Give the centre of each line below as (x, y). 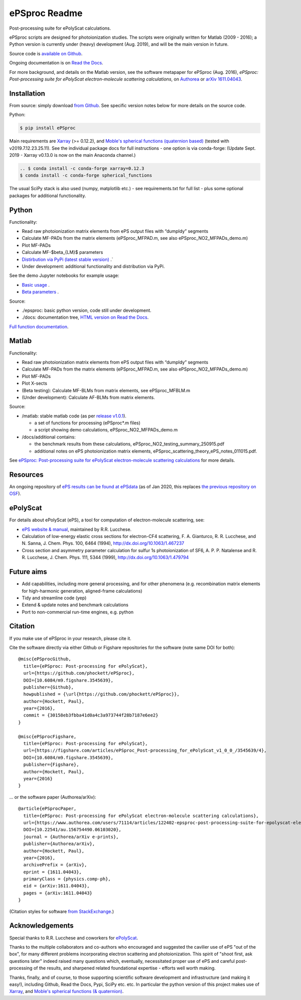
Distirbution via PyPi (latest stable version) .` (67, 259)
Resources (26, 474)
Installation (27, 93)
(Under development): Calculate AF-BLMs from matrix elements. (88, 397)
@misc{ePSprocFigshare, (47, 736)
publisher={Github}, (49, 687)
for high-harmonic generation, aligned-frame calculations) (82, 591)
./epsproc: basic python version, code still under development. (87, 310)
